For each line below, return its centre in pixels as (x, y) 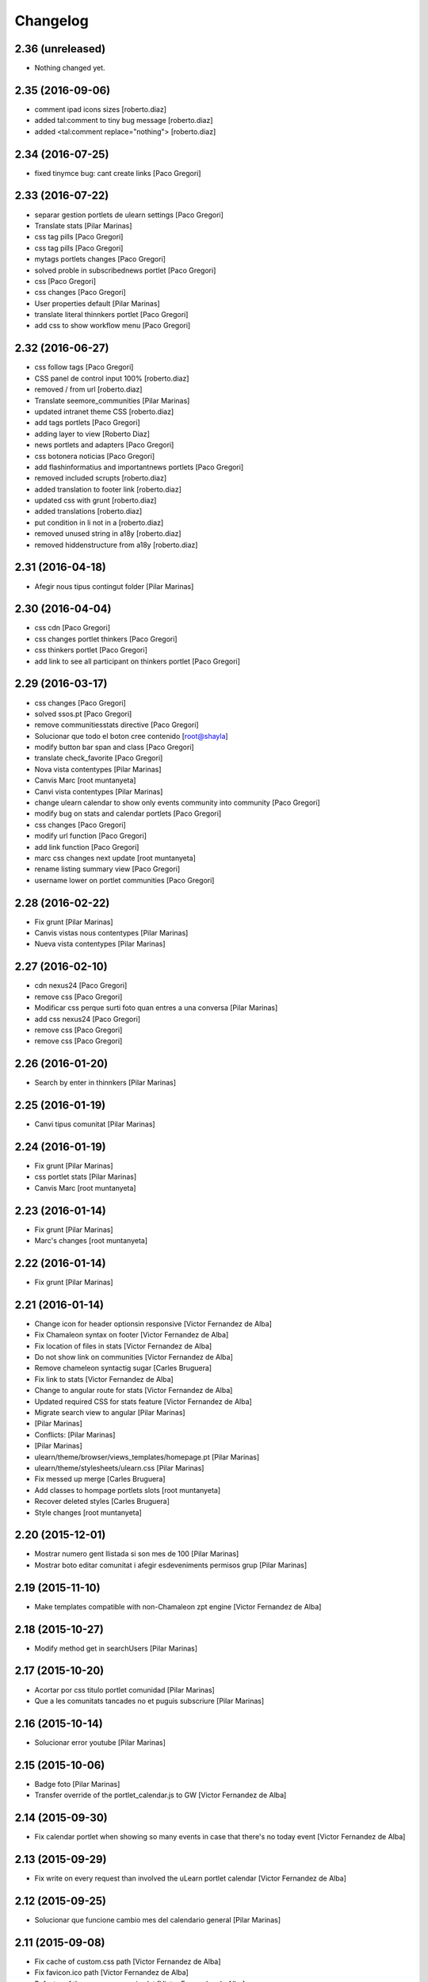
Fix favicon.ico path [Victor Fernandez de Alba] (112, 1972)
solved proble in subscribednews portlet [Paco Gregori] (125, 270)
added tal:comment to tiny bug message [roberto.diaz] (124, 121)
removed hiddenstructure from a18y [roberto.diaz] (116, 545)
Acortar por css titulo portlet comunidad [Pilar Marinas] (125, 1689)
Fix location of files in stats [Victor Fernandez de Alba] (123, 1346)
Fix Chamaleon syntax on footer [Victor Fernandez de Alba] (132, 1335)
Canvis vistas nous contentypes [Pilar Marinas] (111, 933)
